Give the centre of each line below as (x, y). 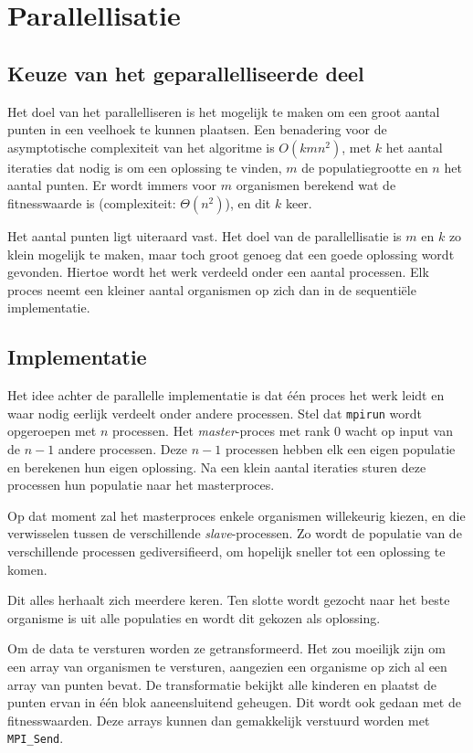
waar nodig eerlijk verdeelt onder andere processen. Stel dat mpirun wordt (215, 413)
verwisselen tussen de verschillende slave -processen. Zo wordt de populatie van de (235, 533)
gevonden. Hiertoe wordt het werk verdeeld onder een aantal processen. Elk (218, 272)
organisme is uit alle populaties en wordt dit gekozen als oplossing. (194, 617)
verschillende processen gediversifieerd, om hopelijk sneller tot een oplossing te (226, 551)
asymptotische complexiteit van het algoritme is (141, 147)
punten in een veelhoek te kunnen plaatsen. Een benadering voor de (197, 129)
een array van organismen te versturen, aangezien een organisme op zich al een (227, 666)
